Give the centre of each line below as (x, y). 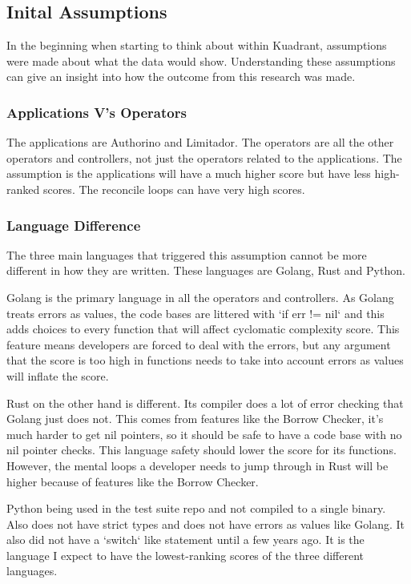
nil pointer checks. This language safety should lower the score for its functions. (201, 450)
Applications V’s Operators (97, 112)
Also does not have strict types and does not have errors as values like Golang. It (206, 524)
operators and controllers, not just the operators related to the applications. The (204, 157)
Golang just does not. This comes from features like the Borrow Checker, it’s (195, 419)
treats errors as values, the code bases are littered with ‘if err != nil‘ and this (195, 313)
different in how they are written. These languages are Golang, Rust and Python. (206, 270)
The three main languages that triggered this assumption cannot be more (187, 254)
